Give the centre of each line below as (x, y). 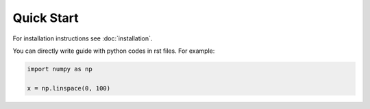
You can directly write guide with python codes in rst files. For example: (114, 51)
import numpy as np (60, 69)
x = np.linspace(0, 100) (69, 88)
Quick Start (46, 18)
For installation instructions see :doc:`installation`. (83, 38)
